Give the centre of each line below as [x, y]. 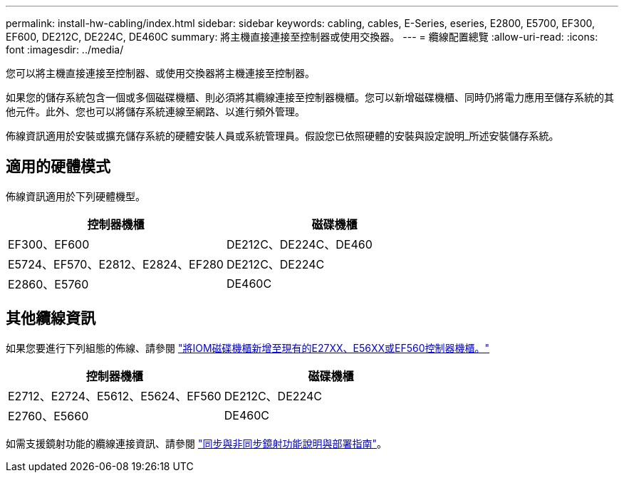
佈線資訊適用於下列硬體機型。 [76, 196]
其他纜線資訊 [51, 318]
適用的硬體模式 [58, 167]
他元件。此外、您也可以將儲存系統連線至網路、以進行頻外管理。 [155, 111]
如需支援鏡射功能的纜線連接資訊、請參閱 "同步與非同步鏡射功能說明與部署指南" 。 [196, 443]
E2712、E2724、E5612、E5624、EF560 [115, 396]
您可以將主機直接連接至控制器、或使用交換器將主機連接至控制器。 [160, 73]
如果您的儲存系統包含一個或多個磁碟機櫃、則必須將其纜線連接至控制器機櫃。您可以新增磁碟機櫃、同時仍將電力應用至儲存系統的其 [310, 97]
